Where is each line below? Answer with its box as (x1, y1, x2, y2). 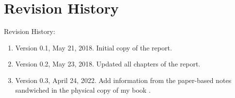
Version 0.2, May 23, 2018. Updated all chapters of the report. (15, 59, 201, 69)
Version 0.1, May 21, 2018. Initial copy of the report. (15, 42, 172, 52)
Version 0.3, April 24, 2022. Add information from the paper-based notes (15, 75, 232, 85)
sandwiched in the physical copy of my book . (15, 84, 151, 95)
